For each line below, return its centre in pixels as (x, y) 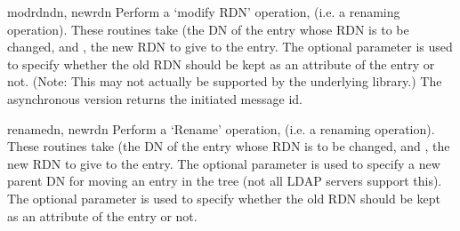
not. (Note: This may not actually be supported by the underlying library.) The (225, 81)
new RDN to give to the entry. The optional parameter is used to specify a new (224, 163)
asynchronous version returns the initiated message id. (155, 98)
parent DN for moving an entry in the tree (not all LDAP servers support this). (225, 181)
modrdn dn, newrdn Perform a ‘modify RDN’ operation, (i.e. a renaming (204, 12)
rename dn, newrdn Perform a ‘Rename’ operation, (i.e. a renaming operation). (221, 128)
